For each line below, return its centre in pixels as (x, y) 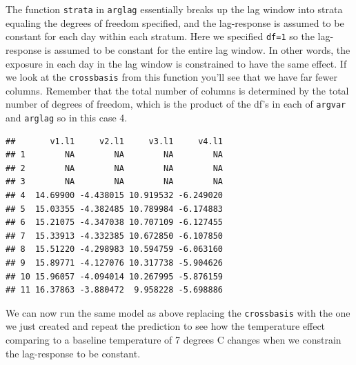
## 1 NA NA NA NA (114, 155)
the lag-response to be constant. (73, 353)
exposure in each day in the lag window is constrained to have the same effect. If (176, 63)
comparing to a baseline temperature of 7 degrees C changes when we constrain (174, 340)
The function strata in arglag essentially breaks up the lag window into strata (174, 9)
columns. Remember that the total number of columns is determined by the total (177, 90)
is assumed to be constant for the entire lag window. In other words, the (197, 49)
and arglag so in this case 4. (67, 117)
